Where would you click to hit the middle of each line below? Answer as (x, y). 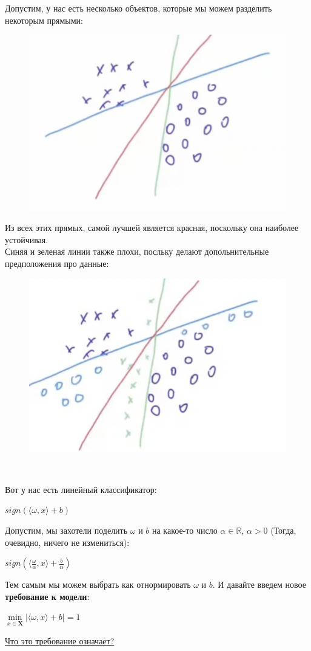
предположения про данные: (57, 263)
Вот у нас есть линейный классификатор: (81, 489)
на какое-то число (185, 530)
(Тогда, (283, 530)
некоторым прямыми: (44, 20)
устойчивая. (27, 239)
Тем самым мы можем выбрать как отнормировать (98, 584)
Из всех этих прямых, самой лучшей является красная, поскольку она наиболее (152, 228)
